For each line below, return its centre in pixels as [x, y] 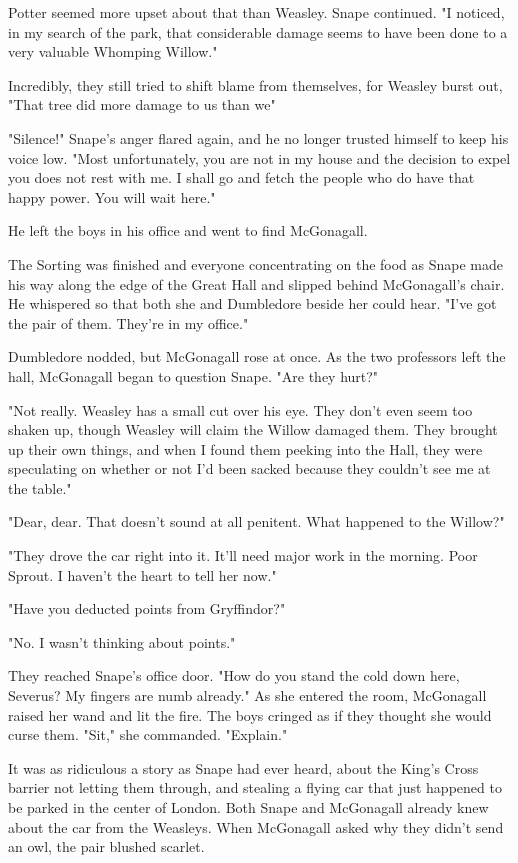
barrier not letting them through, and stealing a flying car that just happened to [255, 787]
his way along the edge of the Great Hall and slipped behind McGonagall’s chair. [256, 283]
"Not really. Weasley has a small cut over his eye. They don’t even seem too [240, 409]
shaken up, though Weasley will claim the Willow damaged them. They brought [253, 429]
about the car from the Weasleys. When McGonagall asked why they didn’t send [256, 826]
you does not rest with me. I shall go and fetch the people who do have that [241, 177]
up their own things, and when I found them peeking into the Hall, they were [245, 448]
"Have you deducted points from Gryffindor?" [147, 608]
